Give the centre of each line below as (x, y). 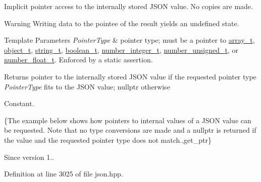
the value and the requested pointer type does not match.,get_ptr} (108, 140)
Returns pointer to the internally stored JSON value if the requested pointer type (130, 76)
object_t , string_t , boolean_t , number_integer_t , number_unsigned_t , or (121, 50)
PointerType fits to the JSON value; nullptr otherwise (87, 86)
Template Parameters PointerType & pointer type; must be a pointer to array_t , (129, 40)
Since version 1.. (29, 157)
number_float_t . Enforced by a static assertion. (79, 60)
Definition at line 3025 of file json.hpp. (64, 174)
